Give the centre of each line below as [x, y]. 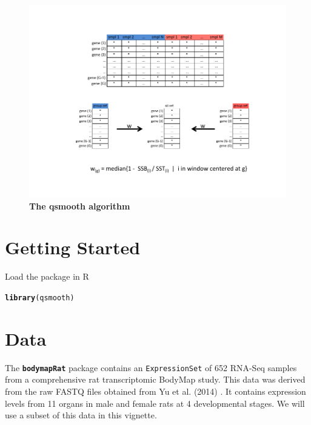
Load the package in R [47, 276]
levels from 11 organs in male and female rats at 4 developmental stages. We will [155, 403]
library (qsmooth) [40, 298]
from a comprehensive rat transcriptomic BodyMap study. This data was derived [155, 379]
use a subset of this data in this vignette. [81, 415]
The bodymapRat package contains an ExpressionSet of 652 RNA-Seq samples [151, 367]
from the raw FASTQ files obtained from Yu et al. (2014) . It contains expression [155, 391]
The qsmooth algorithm [80, 206]
